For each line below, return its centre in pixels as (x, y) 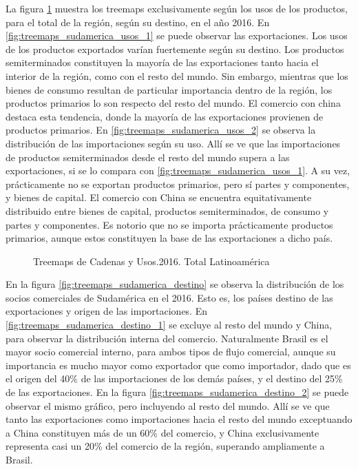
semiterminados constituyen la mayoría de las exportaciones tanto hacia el (162, 62)
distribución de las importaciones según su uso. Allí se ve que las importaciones (173, 143)
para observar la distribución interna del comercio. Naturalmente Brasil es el (167, 338)
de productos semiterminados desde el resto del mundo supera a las (148, 157)
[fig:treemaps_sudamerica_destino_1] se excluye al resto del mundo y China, (169, 325)
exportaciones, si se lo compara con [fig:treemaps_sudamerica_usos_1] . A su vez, (178, 170)
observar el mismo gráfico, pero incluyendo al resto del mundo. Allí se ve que (168, 405)
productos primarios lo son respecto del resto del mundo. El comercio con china (173, 103)
